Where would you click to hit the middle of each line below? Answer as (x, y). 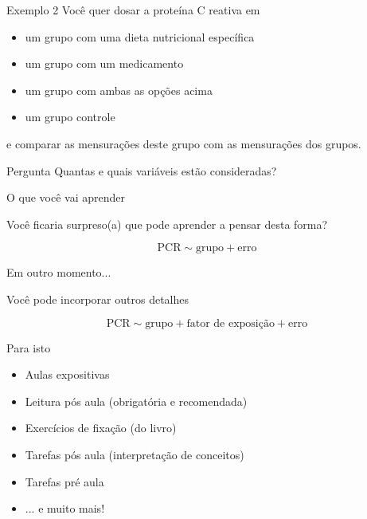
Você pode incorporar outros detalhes (98, 299)
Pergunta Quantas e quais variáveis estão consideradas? (142, 170)
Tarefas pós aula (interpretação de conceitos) (135, 454)
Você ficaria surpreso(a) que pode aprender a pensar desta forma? (167, 224)
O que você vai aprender (66, 197)
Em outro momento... (59, 272)
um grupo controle (70, 117)
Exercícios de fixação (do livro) (101, 428)
